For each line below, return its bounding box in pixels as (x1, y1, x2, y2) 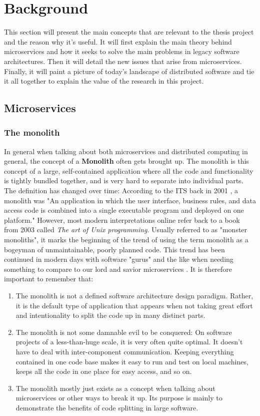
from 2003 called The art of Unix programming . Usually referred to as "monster (4, 224, 247, 235)
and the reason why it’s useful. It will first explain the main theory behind (4, 36, 232, 47)
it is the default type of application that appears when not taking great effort (15, 300, 253, 310)
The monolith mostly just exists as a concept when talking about (15, 382, 215, 393)
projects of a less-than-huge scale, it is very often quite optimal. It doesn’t (15, 336, 243, 347)
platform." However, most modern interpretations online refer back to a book (4, 214, 240, 225)
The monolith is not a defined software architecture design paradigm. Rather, (15, 290, 253, 300)
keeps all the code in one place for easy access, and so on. (15, 366, 192, 376)
